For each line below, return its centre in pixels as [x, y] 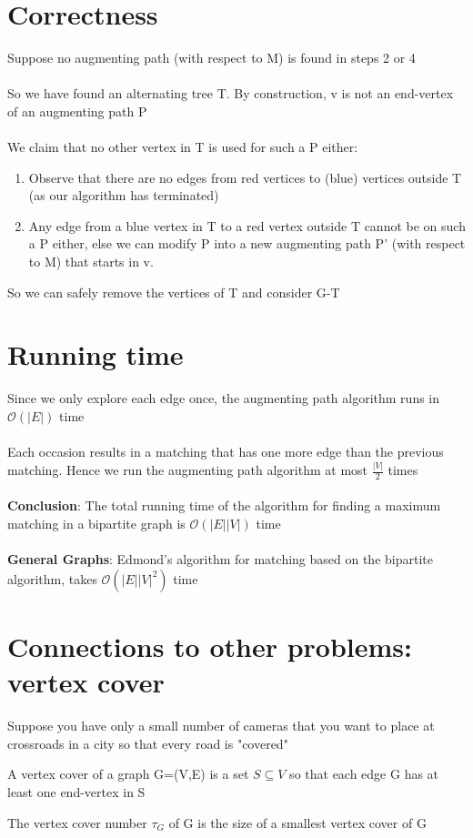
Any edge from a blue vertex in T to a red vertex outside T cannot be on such [247, 225]
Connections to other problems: [210, 646]
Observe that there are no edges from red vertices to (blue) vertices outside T [245, 177]
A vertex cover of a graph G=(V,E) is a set [128, 774]
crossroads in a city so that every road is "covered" [148, 743]
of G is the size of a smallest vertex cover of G [297, 822]
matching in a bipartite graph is [96, 524]
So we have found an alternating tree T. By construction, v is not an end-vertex [231, 93]
